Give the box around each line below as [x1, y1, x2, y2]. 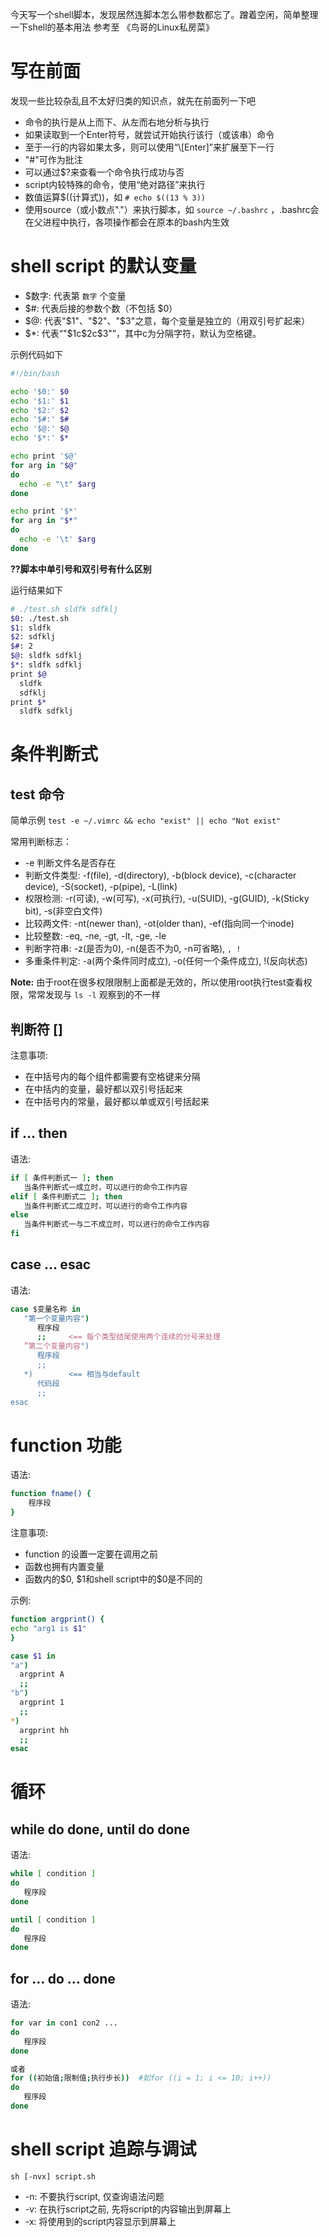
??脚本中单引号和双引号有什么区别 [10, 563, 152, 575]
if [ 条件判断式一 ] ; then [10, 1173, 114, 1183]
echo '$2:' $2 [10, 405, 70, 415]
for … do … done [10, 1970, 116, 1987]
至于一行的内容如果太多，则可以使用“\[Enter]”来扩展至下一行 [24, 141, 275, 153]
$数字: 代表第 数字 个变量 [24, 289, 127, 302]
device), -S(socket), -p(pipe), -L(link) [24, 881, 178, 893]
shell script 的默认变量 [10, 255, 197, 278]
